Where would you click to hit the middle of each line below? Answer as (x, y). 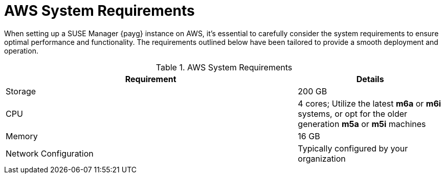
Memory (22, 136)
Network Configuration (50, 153)
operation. (21, 50)
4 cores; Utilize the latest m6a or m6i (370, 103)
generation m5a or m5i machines (362, 124)
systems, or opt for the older (353, 113)
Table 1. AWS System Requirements (224, 67)
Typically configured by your (353, 148)
